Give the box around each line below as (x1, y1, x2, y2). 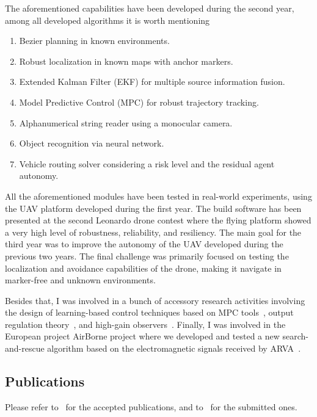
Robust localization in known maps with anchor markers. (19, 54, 233, 67)
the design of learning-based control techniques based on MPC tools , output (5, 306, 294, 319)
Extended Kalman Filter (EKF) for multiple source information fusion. (19, 75, 285, 88)
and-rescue (5, 342, 45, 355)
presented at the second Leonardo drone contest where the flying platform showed (5, 214, 312, 227)
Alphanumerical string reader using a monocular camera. (19, 116, 233, 129)
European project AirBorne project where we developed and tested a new (5, 330, 280, 343)
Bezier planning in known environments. (19, 34, 170, 47)
